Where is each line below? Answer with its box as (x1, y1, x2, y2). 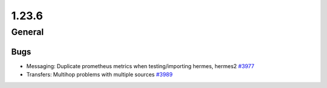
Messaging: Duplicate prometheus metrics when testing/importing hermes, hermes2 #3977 (26, 62, 254, 69)
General (11, 27, 44, 37)
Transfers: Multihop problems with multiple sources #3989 (26, 71, 173, 78)
